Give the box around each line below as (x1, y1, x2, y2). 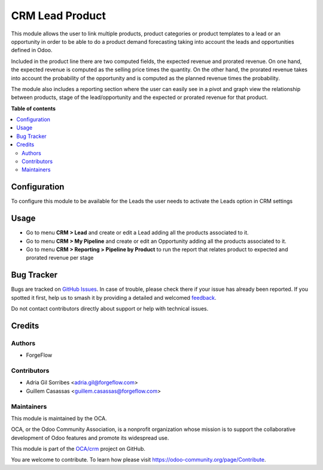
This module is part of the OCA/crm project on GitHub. (11, 445, 146, 453)
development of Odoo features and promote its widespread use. (11, 434, 169, 441)
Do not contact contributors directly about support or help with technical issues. (11, 305, 209, 312)
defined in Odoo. (11, 47, 53, 54)
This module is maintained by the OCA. (11, 414, 107, 422)
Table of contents (11, 105, 56, 112)
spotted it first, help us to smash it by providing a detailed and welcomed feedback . (11, 294, 217, 301)
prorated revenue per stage (26, 254, 94, 261)
